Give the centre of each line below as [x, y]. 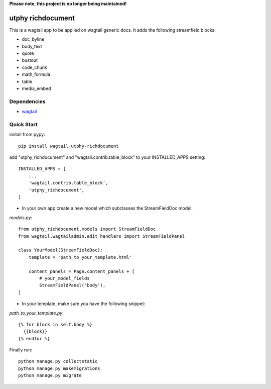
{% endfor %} [34, 338]
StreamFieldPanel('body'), [73, 285]
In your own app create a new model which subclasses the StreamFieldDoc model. [107, 208]
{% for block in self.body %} [55, 324]
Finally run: [21, 350]
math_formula [36, 74]
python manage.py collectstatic [58, 361]
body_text [32, 46]
